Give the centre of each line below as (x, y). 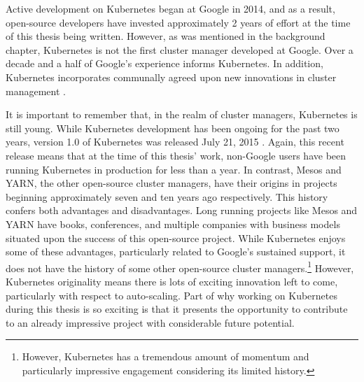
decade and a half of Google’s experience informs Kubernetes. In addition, (164, 63)
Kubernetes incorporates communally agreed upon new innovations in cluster (171, 77)
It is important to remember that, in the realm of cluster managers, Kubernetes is (182, 114)
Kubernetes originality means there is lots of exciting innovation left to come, (172, 281)
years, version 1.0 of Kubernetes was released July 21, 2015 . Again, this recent (175, 142)
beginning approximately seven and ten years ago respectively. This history (167, 196)
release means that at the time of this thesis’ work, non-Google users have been (176, 155)
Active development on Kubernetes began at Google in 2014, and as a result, (170, 8)
